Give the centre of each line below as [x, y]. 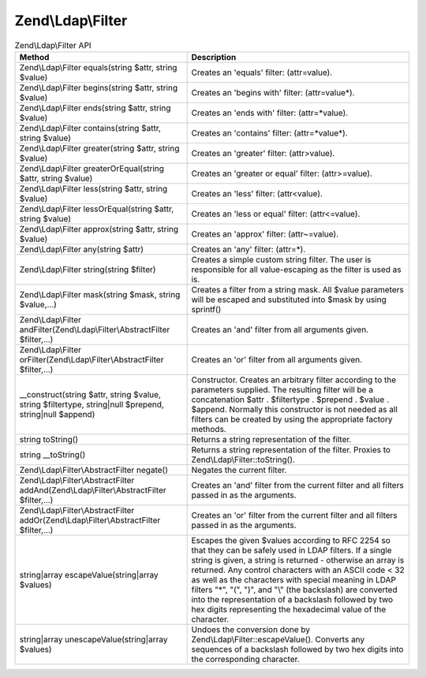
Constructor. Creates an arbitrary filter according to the [294, 380]
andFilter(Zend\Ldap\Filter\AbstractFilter [95, 329]
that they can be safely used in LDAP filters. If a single [291, 550]
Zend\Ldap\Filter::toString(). [243, 459]
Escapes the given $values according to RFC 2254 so [291, 540]
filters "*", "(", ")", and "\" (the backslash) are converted [294, 590]
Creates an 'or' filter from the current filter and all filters [294, 515]
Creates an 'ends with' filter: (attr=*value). [270, 113]
